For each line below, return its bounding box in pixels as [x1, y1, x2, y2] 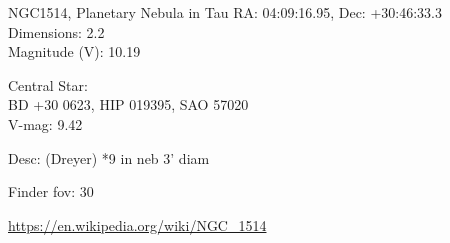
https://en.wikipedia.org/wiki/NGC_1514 [8, 214, 267, 235]
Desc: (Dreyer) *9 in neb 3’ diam [8, 147, 210, 168]
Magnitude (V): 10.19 [8, 41, 141, 62]
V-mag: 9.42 [8, 113, 83, 134]
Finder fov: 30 [8, 181, 94, 202]
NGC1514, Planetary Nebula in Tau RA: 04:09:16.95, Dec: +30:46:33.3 [8, 2, 442, 22]
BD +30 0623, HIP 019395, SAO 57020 [8, 94, 249, 115]
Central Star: [8, 74, 88, 95]
